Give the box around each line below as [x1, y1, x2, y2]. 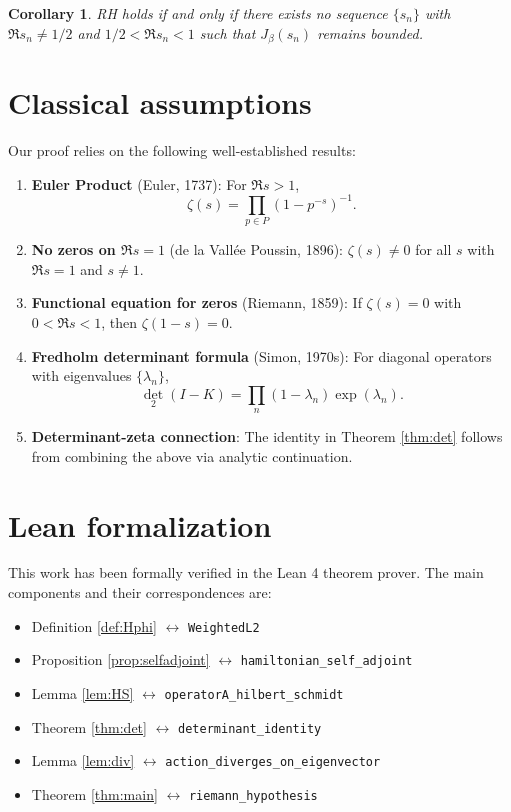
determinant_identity [178, 721, 322, 736]
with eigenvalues [31, 365, 132, 386]
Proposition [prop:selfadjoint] [31, 649, 210, 670]
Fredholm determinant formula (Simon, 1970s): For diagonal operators [31, 345, 492, 366]
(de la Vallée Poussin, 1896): [169, 239, 344, 260]
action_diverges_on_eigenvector [165, 755, 381, 770]
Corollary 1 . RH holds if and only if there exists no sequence [8, 3, 388, 23]
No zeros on [31, 239, 116, 260]
